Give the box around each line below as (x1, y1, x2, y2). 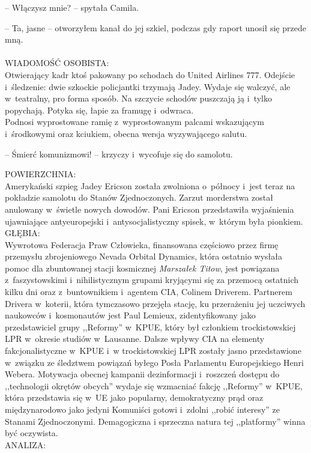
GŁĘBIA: (5, 227, 40, 239)
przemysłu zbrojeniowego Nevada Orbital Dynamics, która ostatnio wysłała (5, 250, 282, 263)
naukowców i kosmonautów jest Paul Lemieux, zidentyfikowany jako (5, 309, 256, 321)
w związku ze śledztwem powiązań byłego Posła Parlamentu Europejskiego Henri (5, 356, 304, 368)
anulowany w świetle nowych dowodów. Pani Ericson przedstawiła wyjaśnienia (5, 202, 294, 215)
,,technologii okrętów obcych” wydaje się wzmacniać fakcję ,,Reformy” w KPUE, (5, 379, 303, 392)
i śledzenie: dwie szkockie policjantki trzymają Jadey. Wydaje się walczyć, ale (5, 80, 291, 93)
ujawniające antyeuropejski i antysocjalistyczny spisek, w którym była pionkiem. (5, 214, 303, 227)
